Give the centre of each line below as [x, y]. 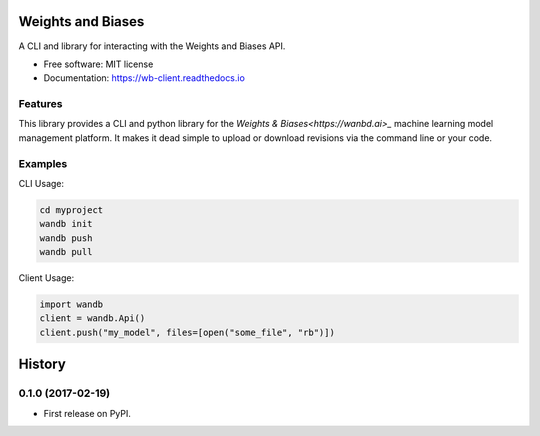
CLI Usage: [41, 183]
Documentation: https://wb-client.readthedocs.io [144, 78]
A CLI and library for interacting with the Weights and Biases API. [152, 46]
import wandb [71, 304]
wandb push [66, 238]
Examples [43, 163]
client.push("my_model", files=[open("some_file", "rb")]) [187, 332]
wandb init [66, 224]
